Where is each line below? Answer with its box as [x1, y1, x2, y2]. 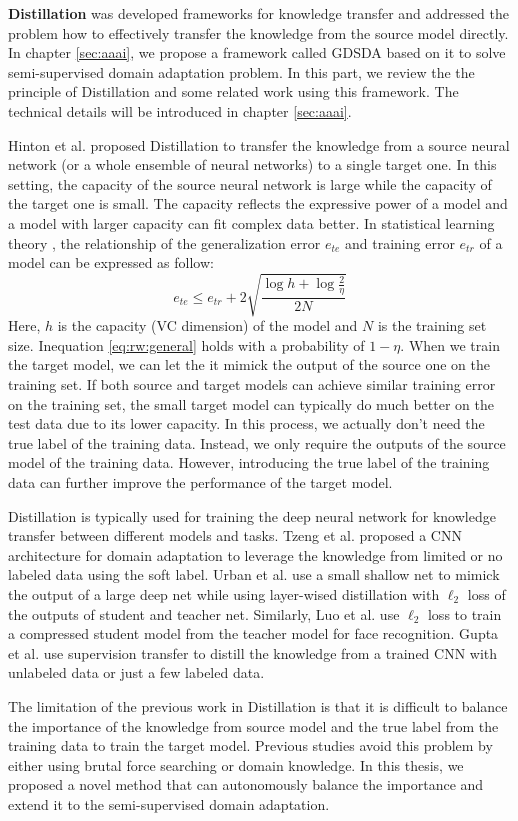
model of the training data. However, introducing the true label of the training [8, 452, 490, 473]
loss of [467, 583, 506, 604]
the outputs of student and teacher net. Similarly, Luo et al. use [8, 603, 400, 624]
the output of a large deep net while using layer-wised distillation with [8, 583, 440, 604]
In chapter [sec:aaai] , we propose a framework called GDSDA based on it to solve [8, 42, 506, 63]
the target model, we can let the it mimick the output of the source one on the [8, 354, 490, 375]
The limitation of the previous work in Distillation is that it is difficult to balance [8, 695, 508, 716]
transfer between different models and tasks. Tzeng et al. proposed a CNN [8, 525, 462, 546]
